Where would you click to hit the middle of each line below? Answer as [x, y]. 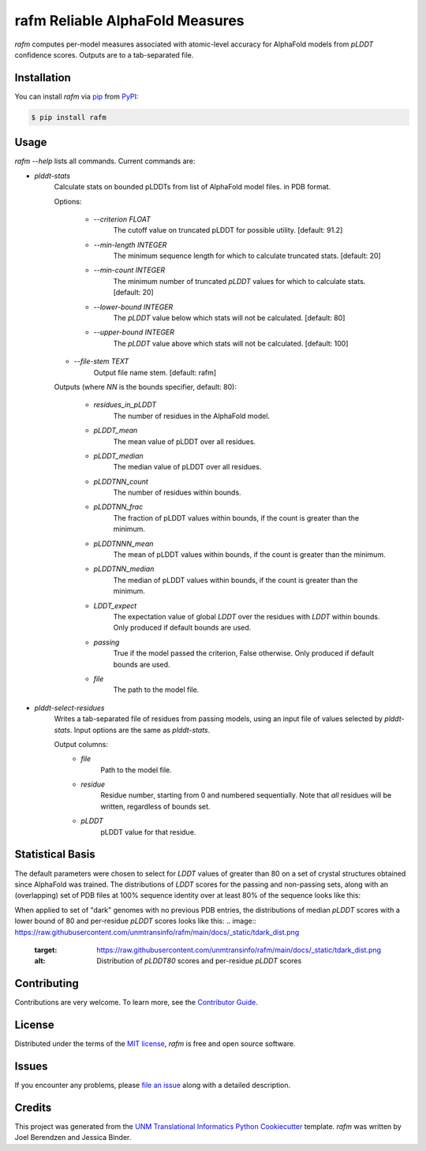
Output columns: [81, 744]
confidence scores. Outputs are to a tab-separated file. [104, 54]
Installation [43, 78]
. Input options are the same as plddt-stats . [140, 730]
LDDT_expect [115, 605]
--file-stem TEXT [101, 361]
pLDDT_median [118, 456]
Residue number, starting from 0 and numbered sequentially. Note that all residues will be [246, 795]
